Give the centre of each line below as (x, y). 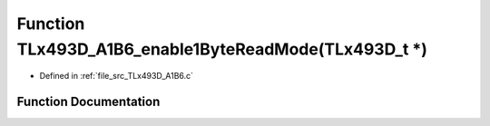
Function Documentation (88, 102)
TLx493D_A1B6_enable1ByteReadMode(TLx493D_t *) (222, 49)
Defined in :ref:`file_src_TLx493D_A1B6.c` (117, 76)
